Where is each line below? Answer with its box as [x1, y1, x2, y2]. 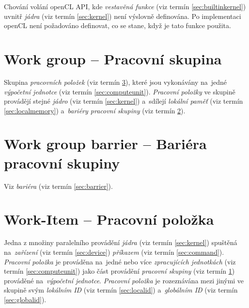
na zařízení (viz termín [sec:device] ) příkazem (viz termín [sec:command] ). [4, 246, 224, 257]
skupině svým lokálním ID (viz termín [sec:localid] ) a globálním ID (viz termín [4, 285, 238, 295]
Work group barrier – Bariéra [4, 134, 207, 154]
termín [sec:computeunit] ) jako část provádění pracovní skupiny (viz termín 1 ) [4, 266, 235, 276]
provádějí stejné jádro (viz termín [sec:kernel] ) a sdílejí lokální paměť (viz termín [4, 96, 243, 106]
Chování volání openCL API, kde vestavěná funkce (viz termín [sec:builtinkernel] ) [4, 1, 246, 11]
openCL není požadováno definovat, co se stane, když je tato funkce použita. [4, 20, 231, 31]
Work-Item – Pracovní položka [4, 209, 214, 229]
